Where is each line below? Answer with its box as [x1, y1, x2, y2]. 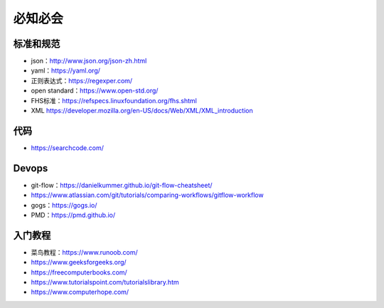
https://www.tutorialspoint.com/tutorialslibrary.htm [31, 278, 179, 287]
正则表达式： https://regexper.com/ [31, 76, 133, 85]
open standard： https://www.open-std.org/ [31, 86, 159, 95]
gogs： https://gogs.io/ [31, 201, 97, 209]
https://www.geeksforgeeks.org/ [31, 258, 127, 267]
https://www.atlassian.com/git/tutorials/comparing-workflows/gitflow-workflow [31, 191, 264, 199]
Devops [13, 162, 48, 174]
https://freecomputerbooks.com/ [31, 267, 127, 277]
